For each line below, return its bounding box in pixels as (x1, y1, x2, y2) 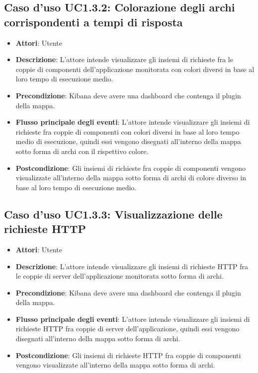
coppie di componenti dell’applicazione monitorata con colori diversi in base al (15, 64, 255, 74)
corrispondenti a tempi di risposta (4, 14, 183, 29)
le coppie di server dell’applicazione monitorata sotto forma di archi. (15, 271, 224, 281)
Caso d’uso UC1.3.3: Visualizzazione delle (4, 206, 223, 222)
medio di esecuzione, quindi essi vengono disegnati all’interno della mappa (15, 136, 241, 147)
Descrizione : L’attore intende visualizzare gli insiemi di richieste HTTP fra (15, 261, 249, 271)
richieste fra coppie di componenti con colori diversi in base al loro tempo (15, 126, 240, 137)
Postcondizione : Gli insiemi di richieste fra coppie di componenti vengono (15, 162, 246, 173)
